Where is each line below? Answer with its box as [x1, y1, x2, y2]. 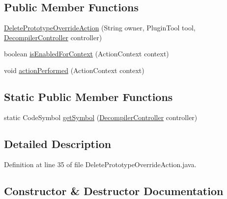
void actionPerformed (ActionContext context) [4, 65, 144, 75]
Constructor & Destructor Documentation [4, 183, 224, 198]
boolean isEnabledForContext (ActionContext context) [4, 49, 169, 59]
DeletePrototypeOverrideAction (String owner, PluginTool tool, [4, 23, 196, 33]
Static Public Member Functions [4, 89, 173, 104]
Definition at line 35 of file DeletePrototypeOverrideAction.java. [4, 159, 197, 169]
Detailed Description [4, 136, 112, 151]
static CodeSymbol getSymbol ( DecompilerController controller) [4, 112, 198, 122]
